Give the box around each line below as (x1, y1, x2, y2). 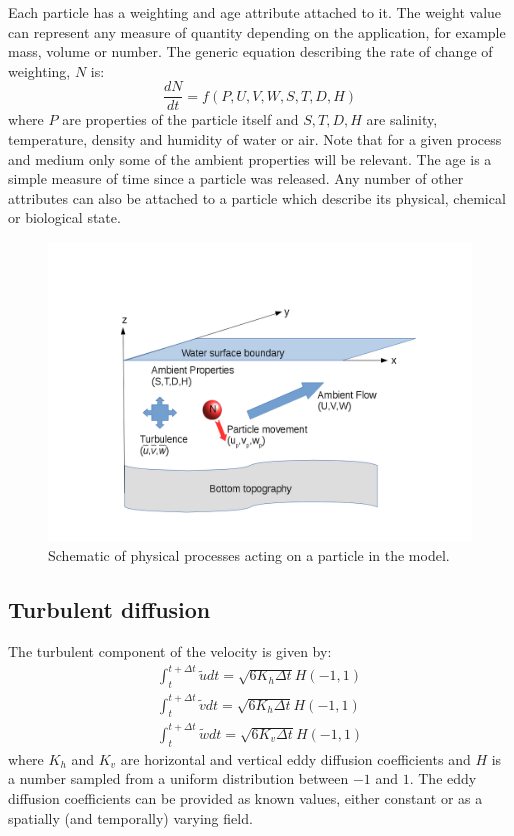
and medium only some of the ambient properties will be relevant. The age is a (8, 148, 492, 169)
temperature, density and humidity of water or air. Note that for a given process (8, 129, 502, 150)
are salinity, (366, 109, 438, 130)
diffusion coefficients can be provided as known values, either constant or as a (8, 787, 483, 808)
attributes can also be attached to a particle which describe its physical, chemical (8, 187, 506, 208)
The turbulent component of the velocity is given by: (8, 641, 332, 662)
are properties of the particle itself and (62, 109, 299, 130)
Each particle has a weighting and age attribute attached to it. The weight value (8, 2, 502, 22)
